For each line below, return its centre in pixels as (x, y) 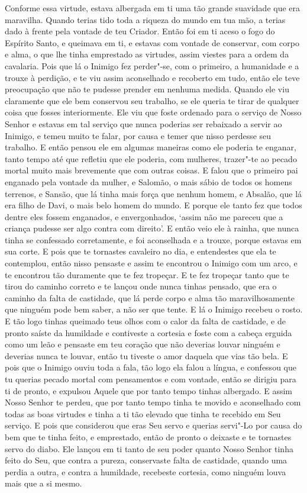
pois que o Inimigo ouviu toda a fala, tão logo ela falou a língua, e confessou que (151, 367)
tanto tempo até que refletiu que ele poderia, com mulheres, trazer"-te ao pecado (151, 158)
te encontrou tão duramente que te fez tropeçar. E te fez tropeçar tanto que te (147, 274)
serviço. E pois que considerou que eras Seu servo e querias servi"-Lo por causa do (153, 425)
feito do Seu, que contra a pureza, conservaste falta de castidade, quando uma (146, 460)
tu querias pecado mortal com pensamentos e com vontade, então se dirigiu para (151, 379)
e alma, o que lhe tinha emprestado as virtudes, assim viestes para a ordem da (147, 54)
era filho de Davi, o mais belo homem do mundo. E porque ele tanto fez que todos (153, 205)
